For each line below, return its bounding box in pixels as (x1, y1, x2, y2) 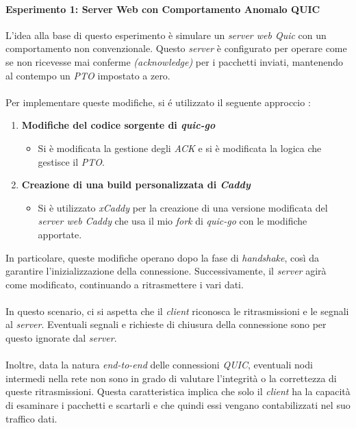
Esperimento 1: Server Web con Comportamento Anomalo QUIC (5, 1, 320, 16)
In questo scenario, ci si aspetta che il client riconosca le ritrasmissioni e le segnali (5, 303, 349, 318)
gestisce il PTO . (38, 154, 105, 168)
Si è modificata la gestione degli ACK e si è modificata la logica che (38, 140, 322, 155)
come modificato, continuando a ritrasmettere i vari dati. (5, 277, 244, 291)
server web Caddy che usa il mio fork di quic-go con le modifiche (38, 214, 307, 228)
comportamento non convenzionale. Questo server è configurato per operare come (5, 41, 347, 55)
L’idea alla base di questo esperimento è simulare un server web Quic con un (5, 27, 327, 42)
